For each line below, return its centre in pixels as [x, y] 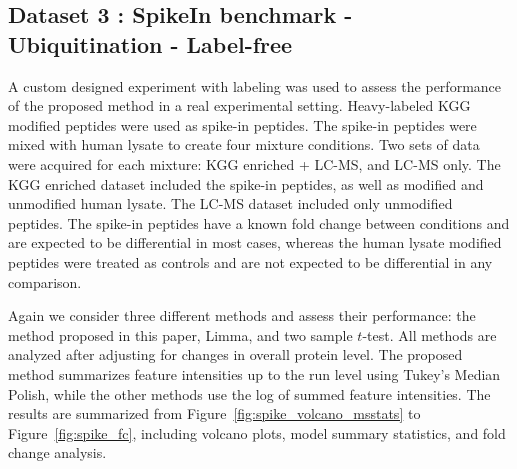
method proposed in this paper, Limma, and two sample [180, 334]
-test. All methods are [429, 334]
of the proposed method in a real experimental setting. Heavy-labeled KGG [239, 105]
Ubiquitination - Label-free [150, 43]
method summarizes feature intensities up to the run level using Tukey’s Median [254, 373]
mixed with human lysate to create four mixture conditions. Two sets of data [244, 144]
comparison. [45, 281]
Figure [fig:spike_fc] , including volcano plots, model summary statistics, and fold [257, 432]
